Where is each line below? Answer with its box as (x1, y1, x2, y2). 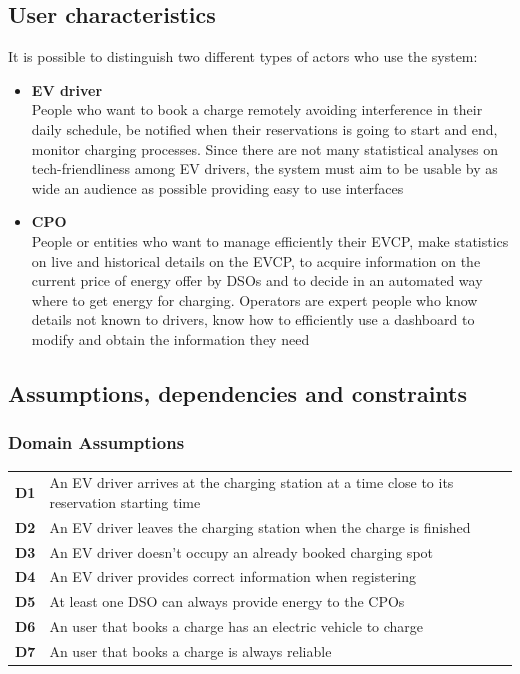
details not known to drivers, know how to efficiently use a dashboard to (31, 309, 475, 330)
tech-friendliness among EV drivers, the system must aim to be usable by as (31, 158, 498, 179)
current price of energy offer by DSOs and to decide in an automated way (31, 270, 483, 291)
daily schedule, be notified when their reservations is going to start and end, (31, 118, 498, 139)
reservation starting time (49, 491, 201, 512)
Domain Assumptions (8, 430, 185, 455)
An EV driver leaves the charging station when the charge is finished (49, 516, 471, 537)
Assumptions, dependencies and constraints (8, 377, 467, 408)
